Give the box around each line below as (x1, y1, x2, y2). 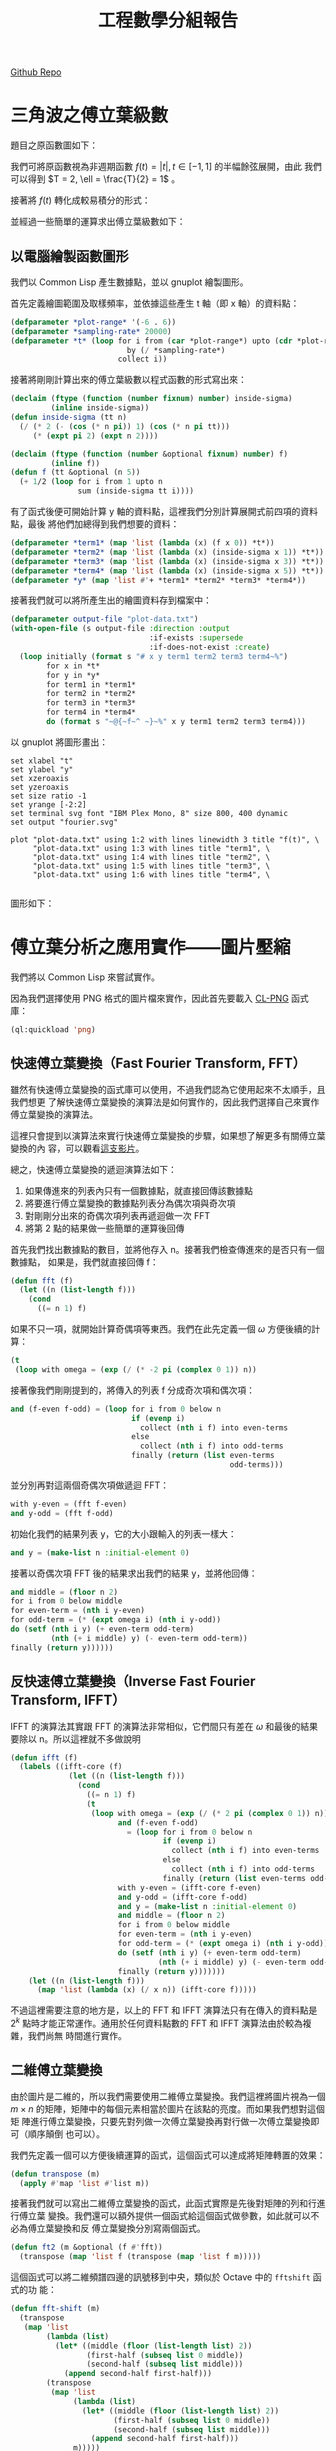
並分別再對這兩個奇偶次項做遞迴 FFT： (10, 1479, 170, 1491)
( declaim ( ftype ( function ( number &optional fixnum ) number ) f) (10, 449, 288, 459)
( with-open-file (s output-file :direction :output (10, 624, 230, 634)
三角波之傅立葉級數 (10, 104, 169, 127)
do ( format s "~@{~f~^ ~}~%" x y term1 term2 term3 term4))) (46, 717, 307, 727)
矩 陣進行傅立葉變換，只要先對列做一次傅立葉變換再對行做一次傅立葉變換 (10, 2115, 311, 2127)
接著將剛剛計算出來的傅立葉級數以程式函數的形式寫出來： (10, 374, 247, 386)
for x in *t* (46, 661, 101, 671)
